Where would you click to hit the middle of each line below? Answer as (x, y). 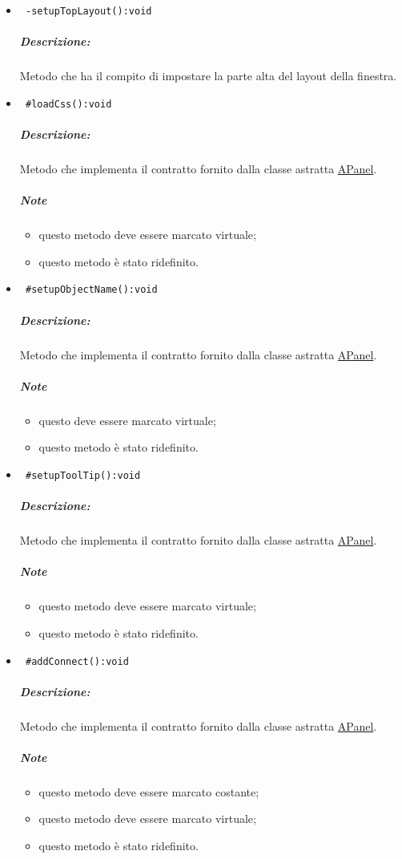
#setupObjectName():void (91, 290)
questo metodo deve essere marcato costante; (149, 791)
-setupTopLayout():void (88, 11)
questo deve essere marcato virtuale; (127, 420)
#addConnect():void (77, 661)
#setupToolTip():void (83, 475)
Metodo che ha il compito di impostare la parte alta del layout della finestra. (208, 76)
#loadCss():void (68, 104)
